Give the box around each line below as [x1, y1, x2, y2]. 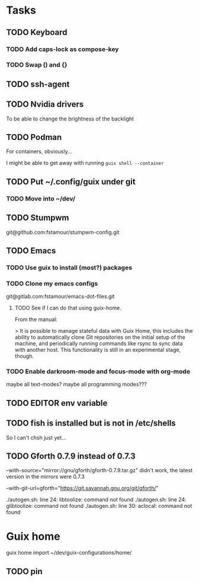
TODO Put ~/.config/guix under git [6, 176, 136, 187]
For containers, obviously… [6, 148, 72, 155]
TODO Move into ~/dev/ [6, 194, 76, 202]
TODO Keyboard [6, 27, 68, 37]
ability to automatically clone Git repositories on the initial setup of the [14, 333, 185, 341]
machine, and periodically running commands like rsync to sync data [14, 340, 183, 347]
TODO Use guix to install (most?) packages [6, 263, 132, 272]
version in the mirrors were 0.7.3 [6, 473, 85, 481]
